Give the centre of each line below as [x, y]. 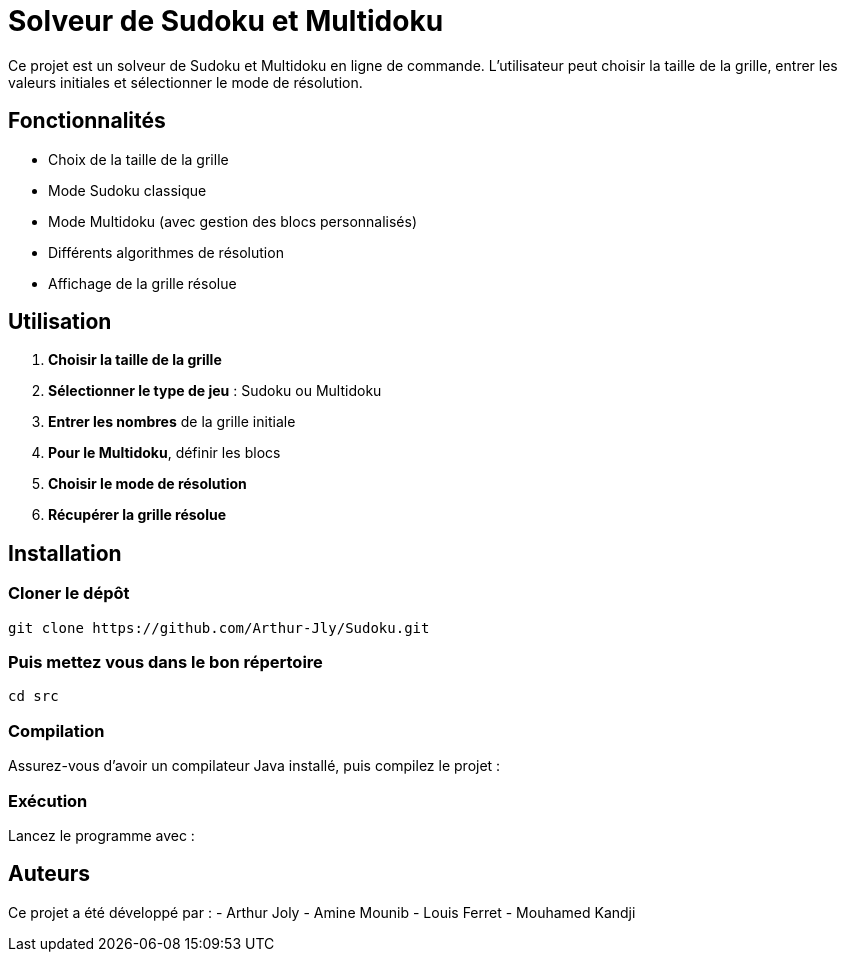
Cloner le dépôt [69, 593]
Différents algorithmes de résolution [166, 252]
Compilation [56, 730]
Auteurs [49, 874]
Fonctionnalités [87, 121]
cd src [33, 696]
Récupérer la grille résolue [137, 515]
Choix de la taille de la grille [138, 159]
